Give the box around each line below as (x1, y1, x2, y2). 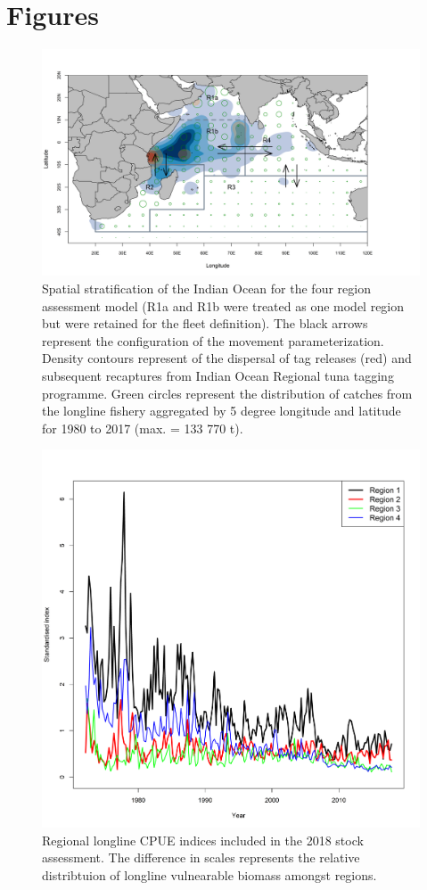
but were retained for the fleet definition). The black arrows (42, 314, 368, 333)
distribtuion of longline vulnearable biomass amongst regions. (42, 866, 377, 885)
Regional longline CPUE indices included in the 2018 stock (42, 830, 364, 849)
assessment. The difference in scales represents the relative (42, 848, 360, 867)
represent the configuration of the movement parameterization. (42, 331, 384, 350)
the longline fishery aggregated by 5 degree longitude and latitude (42, 401, 401, 420)
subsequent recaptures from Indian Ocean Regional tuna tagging (42, 366, 394, 384)
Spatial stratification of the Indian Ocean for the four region (42, 278, 371, 297)
